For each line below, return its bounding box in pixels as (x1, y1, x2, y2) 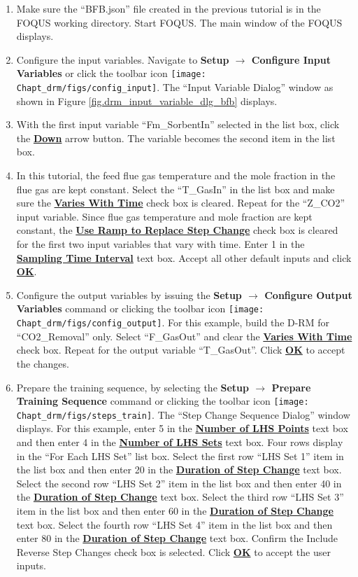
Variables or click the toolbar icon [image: (16, 66, 206, 81)
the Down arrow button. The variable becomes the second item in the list (16, 130, 336, 145)
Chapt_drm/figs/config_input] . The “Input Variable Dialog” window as (16, 80, 334, 95)
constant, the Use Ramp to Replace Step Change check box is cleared (16, 223, 338, 237)
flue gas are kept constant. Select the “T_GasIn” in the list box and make (16, 181, 335, 196)
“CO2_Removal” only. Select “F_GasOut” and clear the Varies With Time (16, 328, 352, 343)
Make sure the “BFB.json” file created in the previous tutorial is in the (16, 1, 321, 15)
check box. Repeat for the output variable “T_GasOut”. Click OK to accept (16, 342, 345, 357)
